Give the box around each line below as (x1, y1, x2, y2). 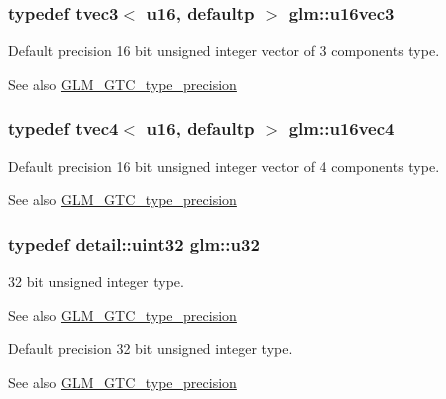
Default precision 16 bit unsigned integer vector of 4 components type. (8, 155, 440, 176)
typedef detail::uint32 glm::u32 (8, 231, 260, 256)
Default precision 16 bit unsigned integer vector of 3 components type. (8, 40, 440, 61)
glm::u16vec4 (288, 116, 395, 141)
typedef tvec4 (8, 116, 119, 141)
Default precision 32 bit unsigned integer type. (8, 338, 293, 359)
